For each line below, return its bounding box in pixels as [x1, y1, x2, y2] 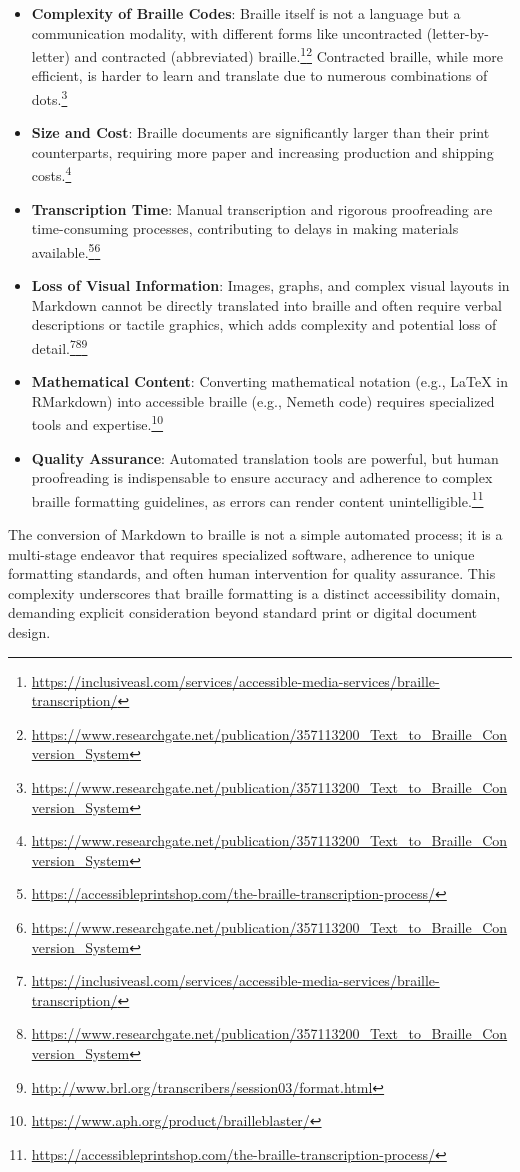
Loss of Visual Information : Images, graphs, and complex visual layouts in [31, 275, 510, 296]
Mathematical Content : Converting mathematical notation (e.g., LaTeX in [31, 371, 509, 392]
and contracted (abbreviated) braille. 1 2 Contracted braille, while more [74, 43, 504, 66]
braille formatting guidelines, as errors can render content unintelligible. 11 [31, 487, 484, 511]
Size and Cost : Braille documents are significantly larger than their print [31, 122, 490, 143]
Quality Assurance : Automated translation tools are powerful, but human [31, 447, 499, 468]
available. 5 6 [31, 238, 101, 262]
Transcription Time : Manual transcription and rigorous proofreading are [31, 198, 493, 219]
